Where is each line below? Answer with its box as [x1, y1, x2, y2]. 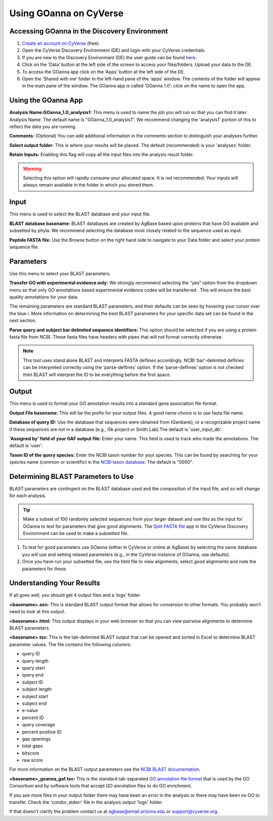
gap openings [22, 735, 51, 742]
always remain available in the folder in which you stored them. [23, 182, 154, 188]
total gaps [22, 743, 43, 749]
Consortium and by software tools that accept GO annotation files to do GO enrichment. [9, 783, 192, 789]
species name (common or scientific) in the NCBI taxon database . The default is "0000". [9, 459, 194, 465]
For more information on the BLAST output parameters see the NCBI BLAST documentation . [9, 766, 201, 772]
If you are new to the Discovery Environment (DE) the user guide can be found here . [22, 54, 197, 60]
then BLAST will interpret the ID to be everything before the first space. [23, 371, 171, 378]
